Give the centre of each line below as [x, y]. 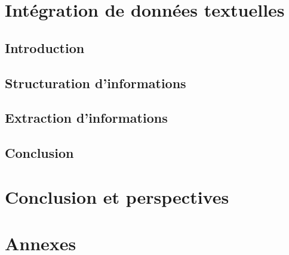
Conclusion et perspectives [117, 196]
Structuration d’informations [96, 83]
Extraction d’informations [86, 118]
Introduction [45, 47]
